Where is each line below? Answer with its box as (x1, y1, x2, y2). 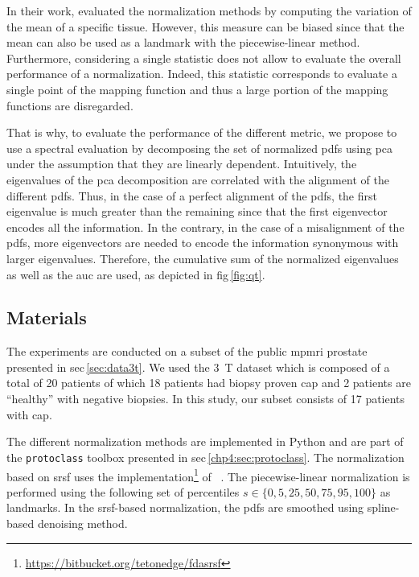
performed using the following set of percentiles (6, 483, 240, 500)
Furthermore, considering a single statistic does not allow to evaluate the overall (6, 49, 401, 66)
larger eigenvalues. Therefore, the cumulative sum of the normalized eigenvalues (6, 249, 399, 266)
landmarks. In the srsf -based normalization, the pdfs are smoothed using (6, 499, 364, 516)
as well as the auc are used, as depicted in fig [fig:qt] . (6, 266, 265, 282)
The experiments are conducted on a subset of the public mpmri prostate (6, 343, 368, 360)
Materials (6, 305, 87, 330)
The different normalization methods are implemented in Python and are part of (6, 433, 404, 450)
